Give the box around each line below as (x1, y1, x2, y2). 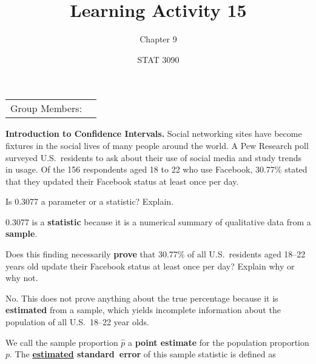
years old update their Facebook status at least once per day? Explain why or (5, 259, 295, 272)
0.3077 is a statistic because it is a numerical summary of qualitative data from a (5, 215, 311, 228)
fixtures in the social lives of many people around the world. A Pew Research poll (5, 139, 309, 151)
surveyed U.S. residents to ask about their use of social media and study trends (5, 151, 302, 164)
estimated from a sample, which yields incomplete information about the (5, 303, 281, 316)
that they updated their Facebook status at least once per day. (5, 174, 239, 187)
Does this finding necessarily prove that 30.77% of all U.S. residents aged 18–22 (5, 248, 306, 260)
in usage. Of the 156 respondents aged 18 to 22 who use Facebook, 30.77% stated (5, 163, 308, 176)
